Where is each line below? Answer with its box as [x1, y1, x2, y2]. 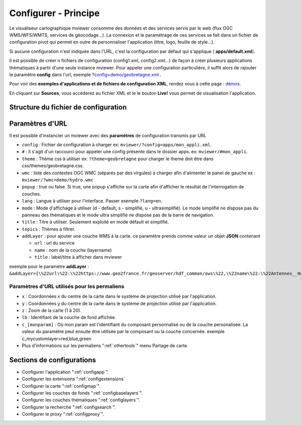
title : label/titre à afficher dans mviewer [34, 254, 122, 260]
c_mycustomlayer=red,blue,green [22, 336, 92, 342]
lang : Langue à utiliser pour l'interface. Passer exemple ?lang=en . [22, 198, 163, 204]
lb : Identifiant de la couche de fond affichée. [22, 314, 116, 321]
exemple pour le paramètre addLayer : [9, 263, 89, 269]
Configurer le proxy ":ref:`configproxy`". [22, 411, 104, 417]
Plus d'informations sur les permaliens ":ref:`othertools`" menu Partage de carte [22, 342, 188, 349]
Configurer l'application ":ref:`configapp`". [22, 369, 109, 375]
